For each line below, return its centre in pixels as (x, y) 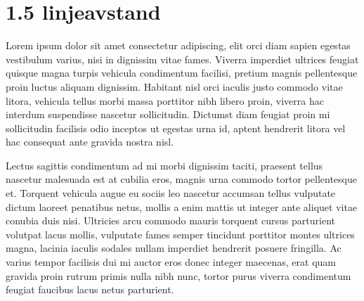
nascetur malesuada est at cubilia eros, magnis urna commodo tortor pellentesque (181, 179)
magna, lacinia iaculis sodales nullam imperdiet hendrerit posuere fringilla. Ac (174, 248)
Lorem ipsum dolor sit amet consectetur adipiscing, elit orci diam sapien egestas (178, 45)
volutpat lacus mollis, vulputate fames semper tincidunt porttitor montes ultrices (180, 234)
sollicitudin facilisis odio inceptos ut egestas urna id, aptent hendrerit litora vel (176, 128)
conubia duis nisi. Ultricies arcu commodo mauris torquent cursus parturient (170, 220)
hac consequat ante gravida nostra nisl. (90, 142)
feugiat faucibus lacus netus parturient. (90, 289)
